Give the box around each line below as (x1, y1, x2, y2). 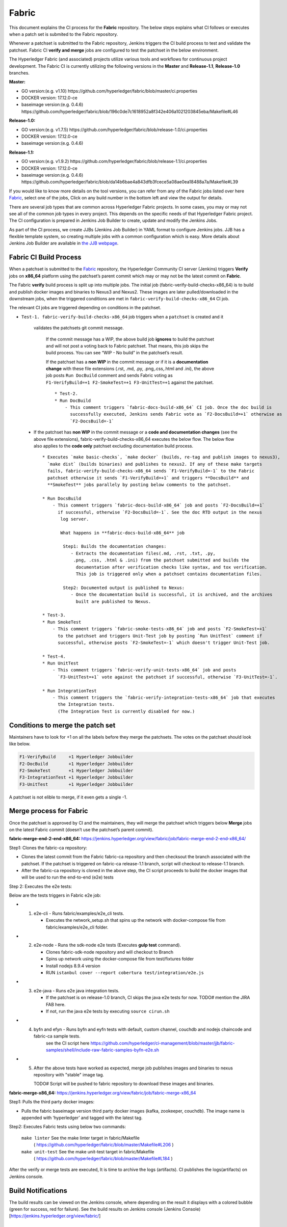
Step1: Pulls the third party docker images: (9, 1099, 95, 1105)
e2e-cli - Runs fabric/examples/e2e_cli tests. (33, 910, 125, 916)
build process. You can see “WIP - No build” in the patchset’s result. (46, 350, 183, 356)
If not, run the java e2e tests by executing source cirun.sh (46, 1008, 170, 1014)
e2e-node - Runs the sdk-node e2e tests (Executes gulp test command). (33, 942, 181, 948)
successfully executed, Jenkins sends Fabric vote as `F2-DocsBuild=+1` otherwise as (70, 411, 282, 417)
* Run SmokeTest (42, 619, 81, 625)
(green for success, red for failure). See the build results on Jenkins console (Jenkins (9, 1206, 182, 1212)
